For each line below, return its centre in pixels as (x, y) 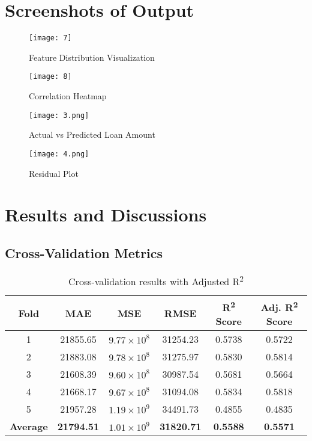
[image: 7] (50, 38)
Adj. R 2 (279, 307)
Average (29, 427)
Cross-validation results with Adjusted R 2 (156, 280)
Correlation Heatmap (68, 96)
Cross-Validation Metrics (84, 252)
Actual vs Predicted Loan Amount (92, 134)
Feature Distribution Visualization (92, 57)
